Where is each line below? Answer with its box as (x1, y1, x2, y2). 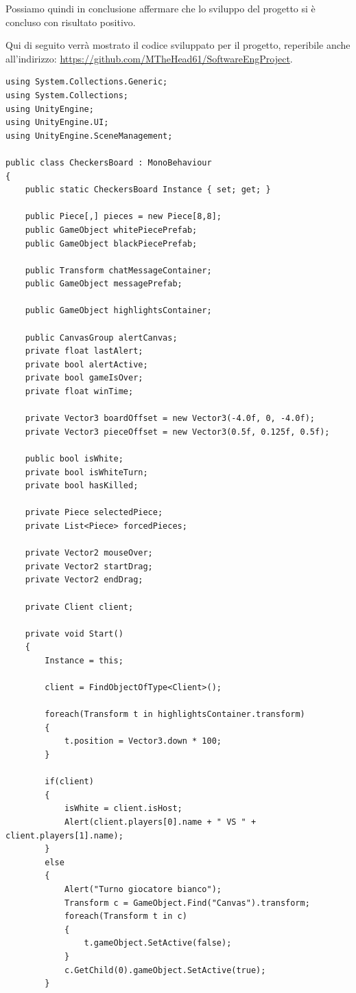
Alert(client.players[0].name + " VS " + (64, 817, 257, 827)
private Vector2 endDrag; (25, 575, 143, 585)
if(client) (45, 777, 94, 787)
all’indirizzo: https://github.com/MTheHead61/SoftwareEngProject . (5, 51, 293, 65)
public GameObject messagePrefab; (25, 279, 182, 289)
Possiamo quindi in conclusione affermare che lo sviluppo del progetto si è (5, 1, 316, 15)
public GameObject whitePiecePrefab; (25, 225, 198, 235)
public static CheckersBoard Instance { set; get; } (25, 185, 271, 195)
